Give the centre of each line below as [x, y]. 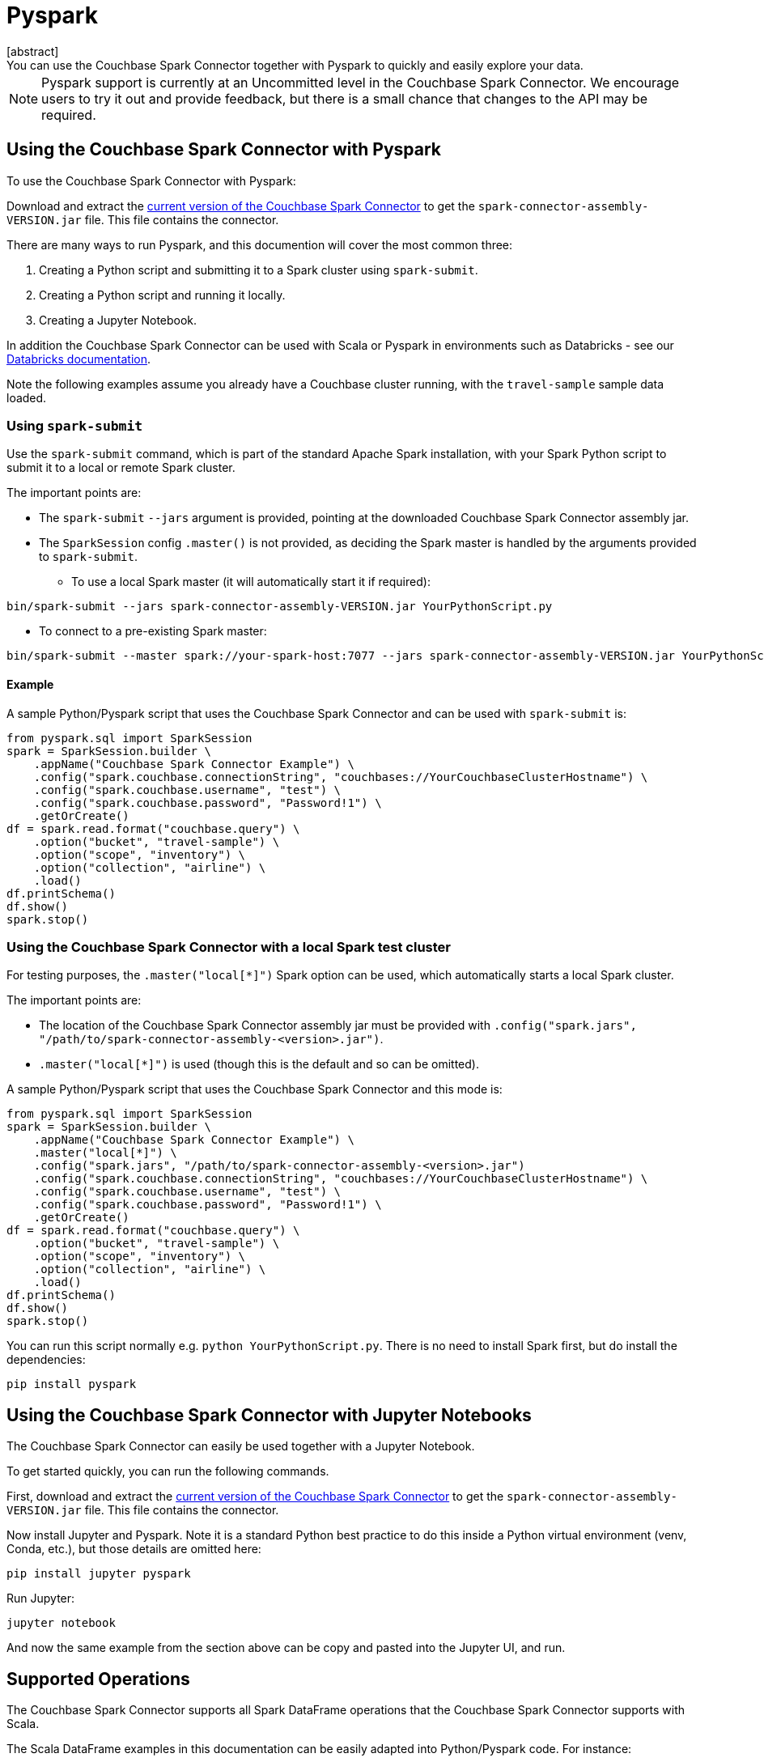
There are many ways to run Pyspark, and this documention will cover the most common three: [260, 244]
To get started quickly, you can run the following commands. [168, 1471]
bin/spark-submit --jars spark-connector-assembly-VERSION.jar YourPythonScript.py [280, 607]
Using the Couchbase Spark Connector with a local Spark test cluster [229, 947]
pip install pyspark [72, 1384]
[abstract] [33, 51]
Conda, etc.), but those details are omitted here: [134, 1549]
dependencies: [46, 1360]
